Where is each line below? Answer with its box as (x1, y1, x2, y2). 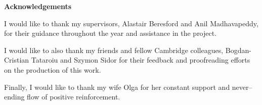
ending (4, 91, 25, 102)
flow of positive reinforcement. (27, 91, 120, 102)
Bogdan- (225, 44, 251, 55)
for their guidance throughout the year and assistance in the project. (4, 28, 217, 38)
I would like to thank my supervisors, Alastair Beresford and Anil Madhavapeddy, (4, 18, 258, 28)
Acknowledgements (4, 1, 72, 11)
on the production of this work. (4, 64, 101, 75)
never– (232, 81, 252, 92)
